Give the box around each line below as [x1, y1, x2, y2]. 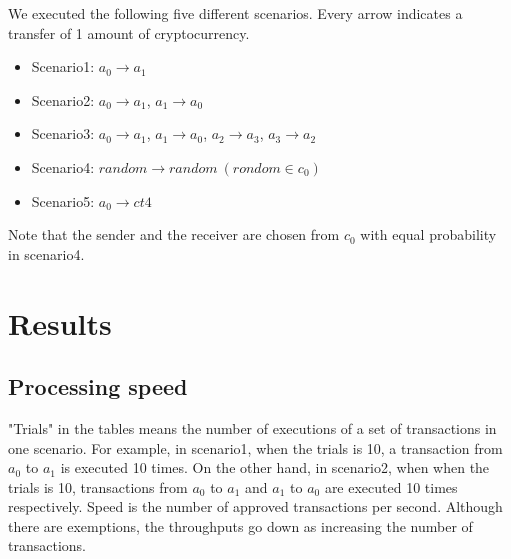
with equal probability [360, 224, 497, 245]
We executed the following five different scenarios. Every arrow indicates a [8, 3, 463, 23]
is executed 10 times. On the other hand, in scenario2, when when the [60, 457, 490, 478]
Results [8, 302, 112, 343]
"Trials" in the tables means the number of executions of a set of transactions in [8, 417, 497, 438]
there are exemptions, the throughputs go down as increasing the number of [8, 515, 473, 536]
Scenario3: [31, 123, 95, 144]
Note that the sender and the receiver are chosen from [8, 224, 340, 245]
